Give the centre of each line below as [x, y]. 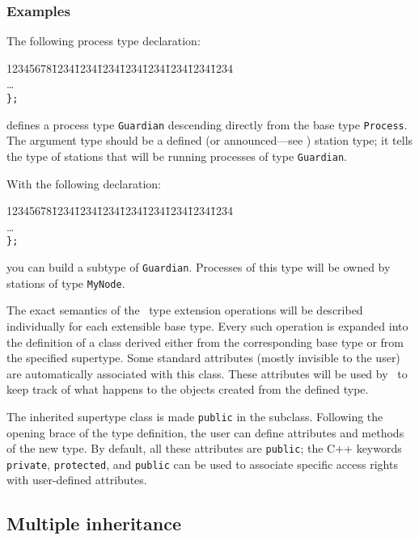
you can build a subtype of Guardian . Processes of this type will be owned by [199, 267]
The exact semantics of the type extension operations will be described [185, 310]
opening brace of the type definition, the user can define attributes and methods [205, 432]
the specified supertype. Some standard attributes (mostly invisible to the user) [203, 358]
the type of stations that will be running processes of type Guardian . [177, 156]
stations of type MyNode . [66, 283]
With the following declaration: [84, 183]
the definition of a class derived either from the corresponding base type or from [205, 342]
